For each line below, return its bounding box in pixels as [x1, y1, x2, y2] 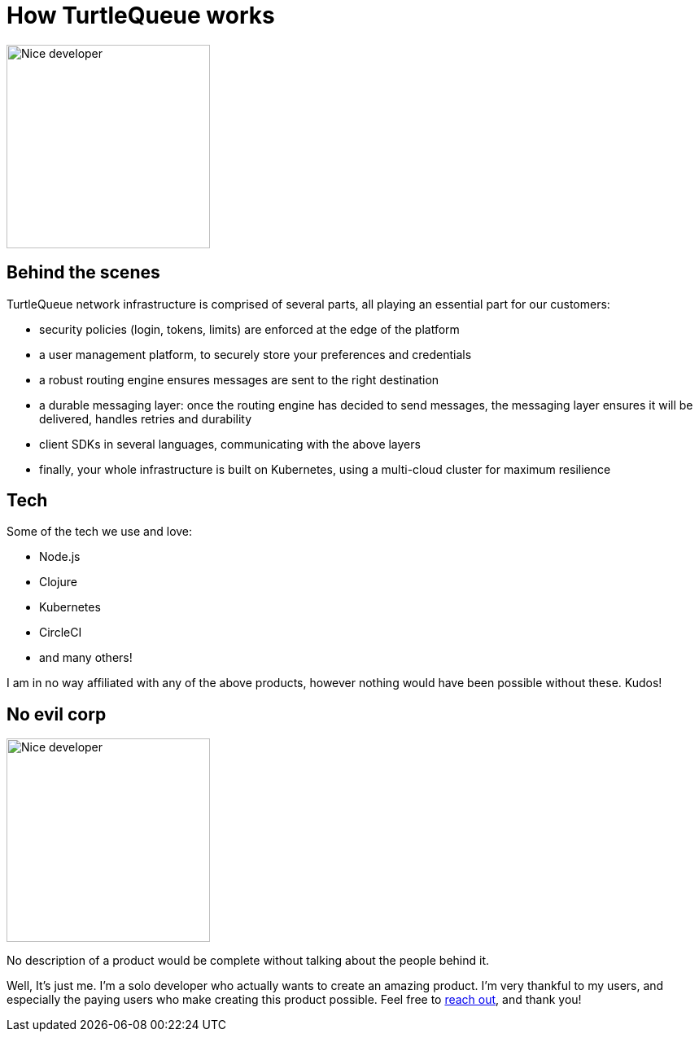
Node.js [39, 550, 81, 564]
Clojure [39, 575, 77, 589]
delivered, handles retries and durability [39, 411, 252, 426]
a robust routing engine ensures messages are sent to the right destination [39, 372, 439, 387]
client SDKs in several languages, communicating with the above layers [39, 436, 421, 451]
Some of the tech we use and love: [7, 524, 193, 539]
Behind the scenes [7, 262, 160, 283]
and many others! [39, 650, 133, 665]
